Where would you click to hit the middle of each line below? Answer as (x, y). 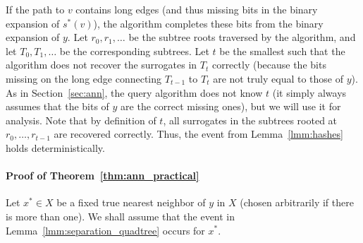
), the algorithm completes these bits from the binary (208, 23)
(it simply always (309, 92)
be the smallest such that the (282, 51)
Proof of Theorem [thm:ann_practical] (103, 176)
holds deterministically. (55, 147)
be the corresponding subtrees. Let (134, 51)
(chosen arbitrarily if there (297, 202)
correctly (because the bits (269, 65)
